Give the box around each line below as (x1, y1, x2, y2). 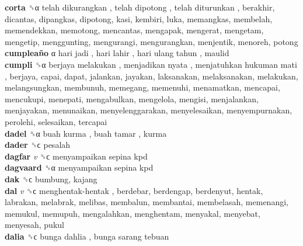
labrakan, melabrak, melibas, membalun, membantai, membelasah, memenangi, (5, 196, 288, 208)
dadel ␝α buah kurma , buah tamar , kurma (5, 127, 167, 139)
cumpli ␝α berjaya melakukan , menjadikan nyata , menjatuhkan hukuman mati (5, 58, 297, 70)
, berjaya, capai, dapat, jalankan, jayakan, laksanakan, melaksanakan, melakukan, (5, 70, 298, 82)
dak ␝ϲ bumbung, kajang (5, 172, 97, 185)
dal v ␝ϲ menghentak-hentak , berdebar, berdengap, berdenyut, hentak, (5, 184, 263, 196)
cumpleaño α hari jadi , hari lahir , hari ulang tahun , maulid (5, 47, 229, 59)
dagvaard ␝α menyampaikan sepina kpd (5, 161, 154, 174)
